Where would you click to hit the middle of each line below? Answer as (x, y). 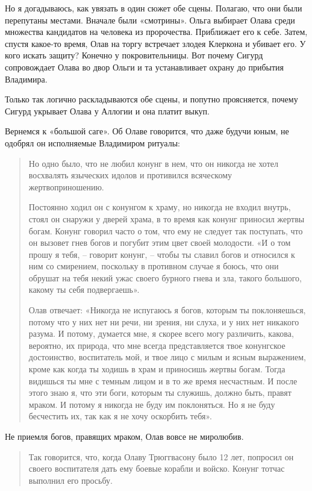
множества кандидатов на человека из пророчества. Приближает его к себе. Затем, (156, 32)
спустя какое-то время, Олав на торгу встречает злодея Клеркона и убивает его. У (155, 43)
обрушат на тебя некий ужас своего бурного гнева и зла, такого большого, (165, 277)
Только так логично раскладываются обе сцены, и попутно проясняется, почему (151, 99)
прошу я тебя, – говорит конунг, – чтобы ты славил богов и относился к (162, 254)
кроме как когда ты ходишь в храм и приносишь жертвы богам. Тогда (157, 369)
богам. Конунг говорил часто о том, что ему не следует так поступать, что (166, 230)
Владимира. (26, 79)
